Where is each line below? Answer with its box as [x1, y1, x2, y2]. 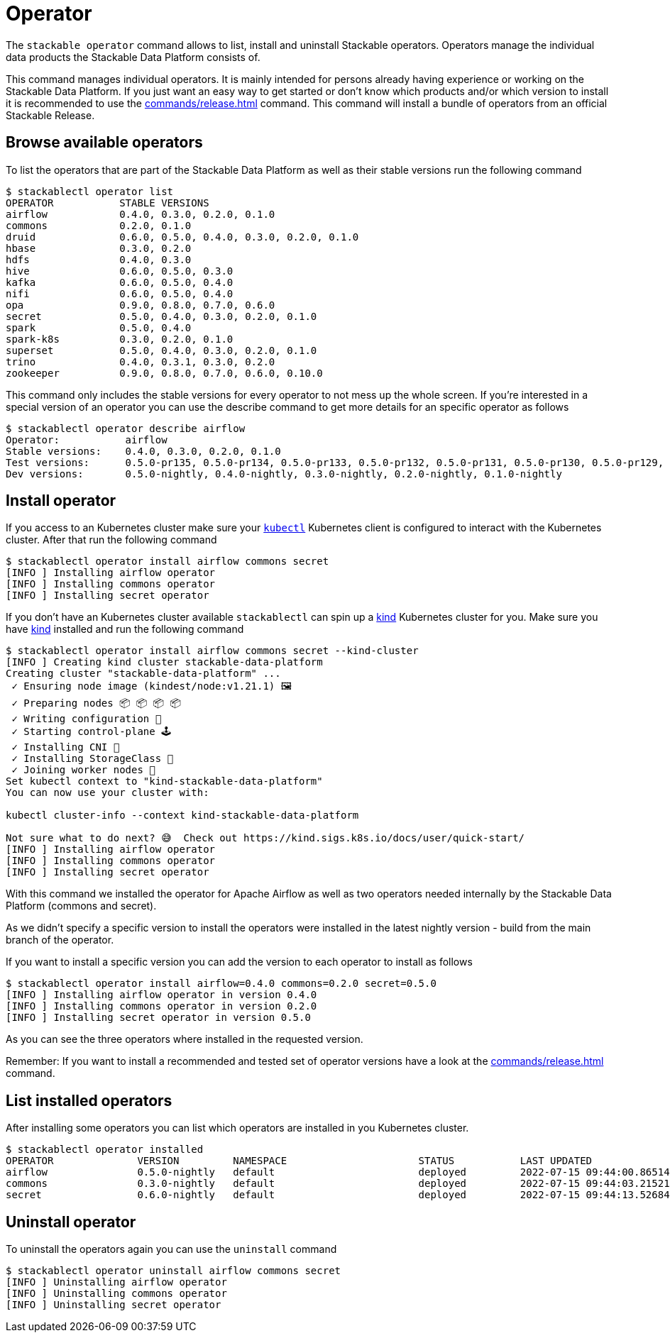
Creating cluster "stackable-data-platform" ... [6, 668, 281, 680]
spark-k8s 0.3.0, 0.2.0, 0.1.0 [6, 333, 234, 345]
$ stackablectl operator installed [6, 1144, 204, 1156]
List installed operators [6, 1091, 172, 1110]
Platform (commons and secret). [6, 900, 157, 912]
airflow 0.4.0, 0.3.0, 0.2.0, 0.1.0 [6, 208, 275, 220]
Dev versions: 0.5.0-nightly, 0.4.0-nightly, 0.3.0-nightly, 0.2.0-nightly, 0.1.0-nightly [6, 468, 562, 480]
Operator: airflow [6, 433, 167, 446]
